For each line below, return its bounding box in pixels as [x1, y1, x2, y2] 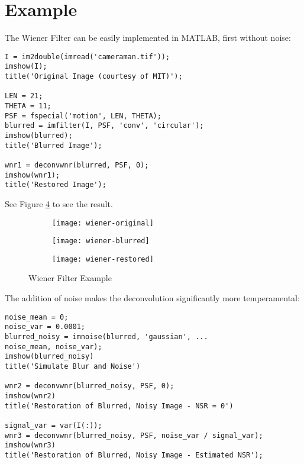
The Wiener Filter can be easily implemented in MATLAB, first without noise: [5, 31, 291, 44]
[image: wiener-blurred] [52, 237, 150, 246]
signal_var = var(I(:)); [5, 421, 102, 430]
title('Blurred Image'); [5, 141, 102, 150]
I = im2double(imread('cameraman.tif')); [5, 52, 170, 61]
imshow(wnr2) [5, 391, 56, 400]
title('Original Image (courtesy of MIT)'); [5, 72, 183, 81]
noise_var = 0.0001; [5, 323, 86, 331]
